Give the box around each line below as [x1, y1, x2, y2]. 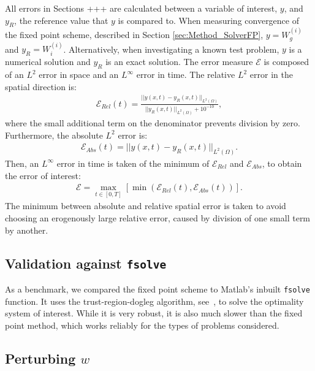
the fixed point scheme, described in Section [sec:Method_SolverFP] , [5, 28, 264, 41]
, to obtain [262, 156, 302, 169]
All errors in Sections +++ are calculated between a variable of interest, [5, 2, 278, 14]
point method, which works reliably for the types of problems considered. [5, 318, 279, 331]
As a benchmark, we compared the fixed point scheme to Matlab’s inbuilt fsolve [5, 282, 310, 295]
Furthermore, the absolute [5, 128, 103, 141]
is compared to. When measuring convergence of [118, 13, 299, 26]
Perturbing [5, 348, 76, 367]
